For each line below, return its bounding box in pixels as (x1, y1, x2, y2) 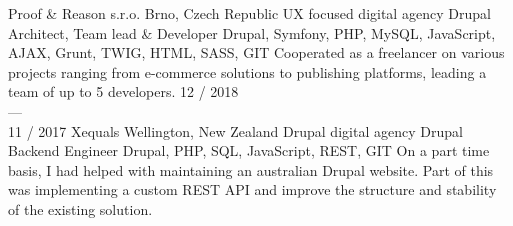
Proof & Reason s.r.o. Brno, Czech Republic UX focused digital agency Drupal (8, 3, 491, 23)
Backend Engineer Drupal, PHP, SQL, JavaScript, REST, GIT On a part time (8, 140, 490, 161)
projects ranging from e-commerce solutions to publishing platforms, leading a (8, 61, 487, 82)
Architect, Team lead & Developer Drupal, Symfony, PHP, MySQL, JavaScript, (8, 22, 496, 43)
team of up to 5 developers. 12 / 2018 (8, 81, 239, 102)
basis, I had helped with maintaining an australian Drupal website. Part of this (8, 159, 494, 180)
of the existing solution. (8, 198, 153, 219)
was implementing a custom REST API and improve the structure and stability (8, 179, 497, 200)
